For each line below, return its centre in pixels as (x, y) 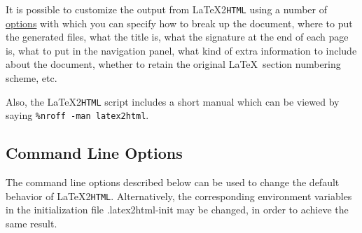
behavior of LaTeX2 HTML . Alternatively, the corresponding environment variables (179, 196)
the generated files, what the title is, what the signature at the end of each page (177, 37)
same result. (32, 223)
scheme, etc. (32, 78)
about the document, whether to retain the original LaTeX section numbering (173, 64)
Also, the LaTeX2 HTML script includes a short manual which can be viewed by (173, 101)
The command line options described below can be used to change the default (173, 182)
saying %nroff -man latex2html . (77, 115)
